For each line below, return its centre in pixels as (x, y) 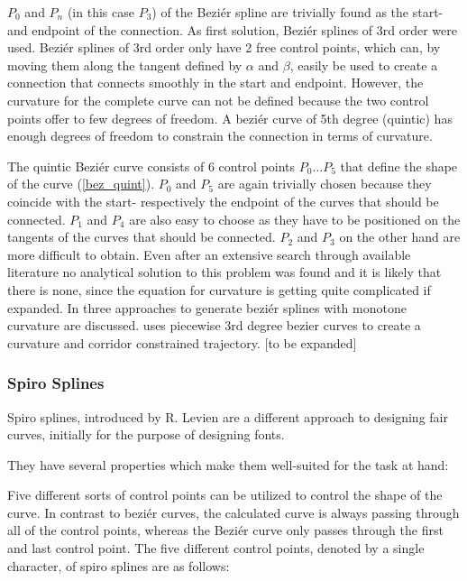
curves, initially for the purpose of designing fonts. (146, 434)
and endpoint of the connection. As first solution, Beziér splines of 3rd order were (232, 29)
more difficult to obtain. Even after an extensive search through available (209, 254)
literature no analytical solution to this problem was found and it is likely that (224, 272)
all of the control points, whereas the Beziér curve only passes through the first (225, 530)
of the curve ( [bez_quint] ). (81, 184)
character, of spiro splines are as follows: (119, 565)
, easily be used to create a (364, 65)
